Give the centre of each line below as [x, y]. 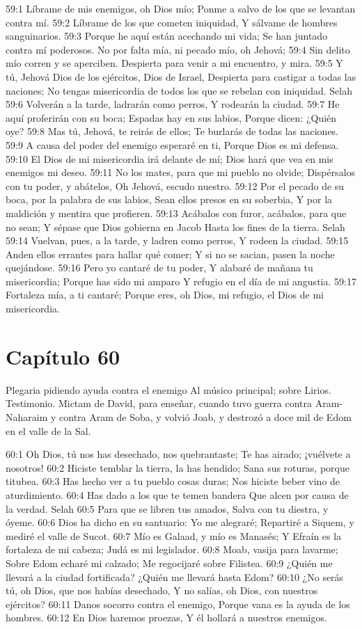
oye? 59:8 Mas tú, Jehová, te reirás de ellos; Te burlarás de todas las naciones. [172, 131]
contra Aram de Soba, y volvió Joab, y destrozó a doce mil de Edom [205, 416]
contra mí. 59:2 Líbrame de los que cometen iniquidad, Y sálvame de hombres [172, 22]
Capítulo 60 [63, 356]
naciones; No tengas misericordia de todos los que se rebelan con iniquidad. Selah [179, 90]
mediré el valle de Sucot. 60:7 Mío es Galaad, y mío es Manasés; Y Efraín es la [174, 535]
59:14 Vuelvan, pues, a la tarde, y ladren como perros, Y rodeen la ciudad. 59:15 [177, 240]
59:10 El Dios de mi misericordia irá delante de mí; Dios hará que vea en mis [170, 158]
